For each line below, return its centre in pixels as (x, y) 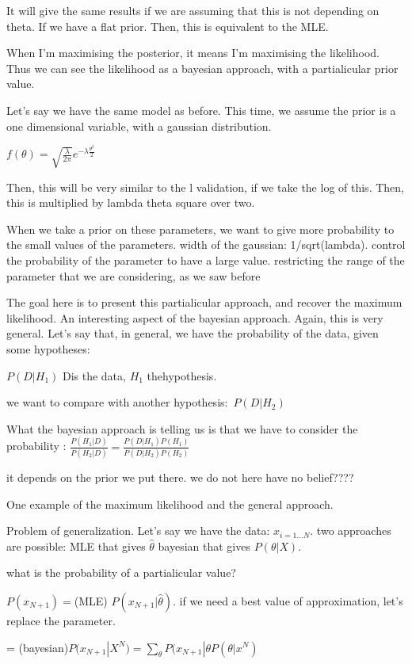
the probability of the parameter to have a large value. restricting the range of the (206, 259)
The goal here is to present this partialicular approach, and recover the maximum (204, 302)
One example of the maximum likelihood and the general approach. (170, 504)
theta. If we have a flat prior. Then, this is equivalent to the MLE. (168, 26)
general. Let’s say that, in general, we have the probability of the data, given (193, 333)
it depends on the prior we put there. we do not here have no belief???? (180, 477)
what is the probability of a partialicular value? (121, 572)
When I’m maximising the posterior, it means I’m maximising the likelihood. (193, 53)
